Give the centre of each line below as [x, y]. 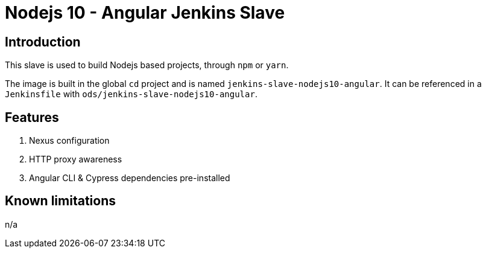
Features [32, 117]
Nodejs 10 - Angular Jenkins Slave [145, 13]
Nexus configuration [69, 141]
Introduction [43, 42]
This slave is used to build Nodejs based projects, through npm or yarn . [147, 65]
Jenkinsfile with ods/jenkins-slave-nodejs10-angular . [131, 94]
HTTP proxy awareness [76, 159]
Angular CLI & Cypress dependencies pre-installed [130, 178]
